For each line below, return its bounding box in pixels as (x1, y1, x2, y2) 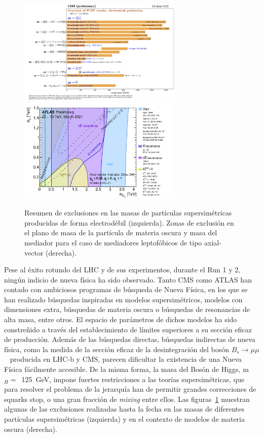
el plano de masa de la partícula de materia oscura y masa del (24, 227, 217, 238)
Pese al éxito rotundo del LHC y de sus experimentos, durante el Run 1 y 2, (4, 264, 241, 275)
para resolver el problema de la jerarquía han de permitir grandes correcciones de (4, 384, 256, 394)
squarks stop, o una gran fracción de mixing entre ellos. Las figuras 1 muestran (4, 393, 250, 404)
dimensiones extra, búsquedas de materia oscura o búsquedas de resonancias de (4, 304, 250, 315)
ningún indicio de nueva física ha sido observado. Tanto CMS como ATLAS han (4, 274, 252, 285)
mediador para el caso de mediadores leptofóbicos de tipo (24, 237, 202, 247)
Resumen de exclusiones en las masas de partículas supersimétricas (24, 207, 232, 218)
